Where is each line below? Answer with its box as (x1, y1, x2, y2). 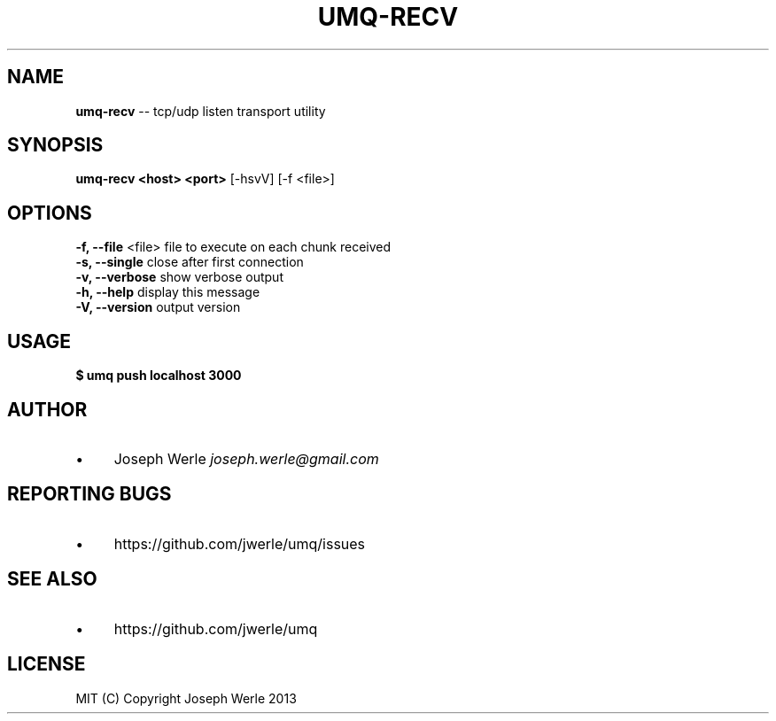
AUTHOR (7, 398, 88, 421)
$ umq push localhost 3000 (75, 368, 242, 384)
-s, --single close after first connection (75, 254, 304, 270)
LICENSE (7, 653, 86, 676)
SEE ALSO (7, 568, 97, 591)
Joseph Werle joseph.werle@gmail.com (113, 449, 379, 468)
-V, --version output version (75, 299, 241, 315)
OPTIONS (7, 201, 92, 224)
